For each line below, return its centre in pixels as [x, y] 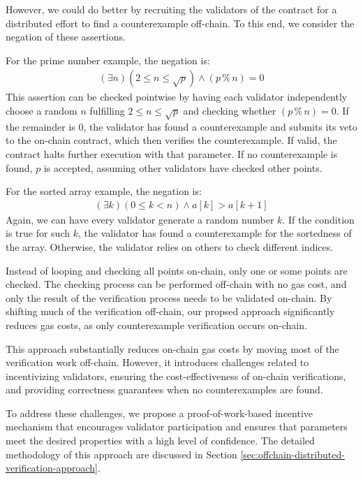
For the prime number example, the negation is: [108, 60]
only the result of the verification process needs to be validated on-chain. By [169, 297]
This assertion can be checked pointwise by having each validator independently [177, 97]
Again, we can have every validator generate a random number [140, 219]
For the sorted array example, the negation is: [104, 191]
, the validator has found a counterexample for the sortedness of [215, 233]
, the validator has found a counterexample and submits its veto [220, 126]
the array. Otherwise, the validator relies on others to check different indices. [170, 246]
